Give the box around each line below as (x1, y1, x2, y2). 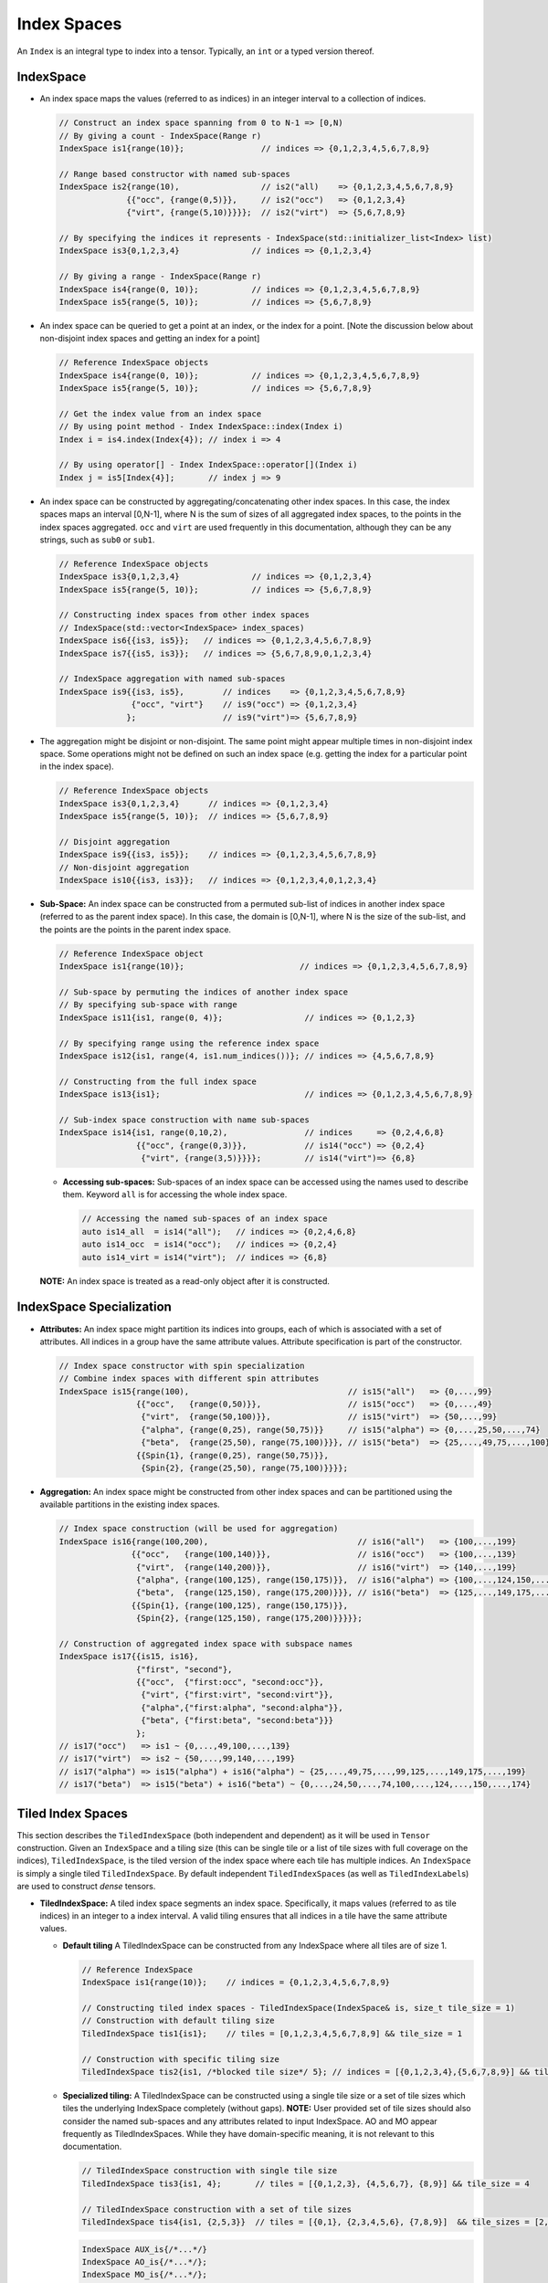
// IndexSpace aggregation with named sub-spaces (58, 674, 286, 684)
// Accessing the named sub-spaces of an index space (81, 1214, 328, 1224)
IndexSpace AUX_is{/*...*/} (81, 2244, 207, 2255)
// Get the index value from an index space (58, 408, 262, 419)
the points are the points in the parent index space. (39, 923, 232, 935)
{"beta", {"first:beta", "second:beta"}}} (140, 1715, 334, 1726)
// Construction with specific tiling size (81, 2054, 280, 2064)
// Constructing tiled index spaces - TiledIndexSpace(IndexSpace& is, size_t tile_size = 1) (81, 2003, 516, 2013)
